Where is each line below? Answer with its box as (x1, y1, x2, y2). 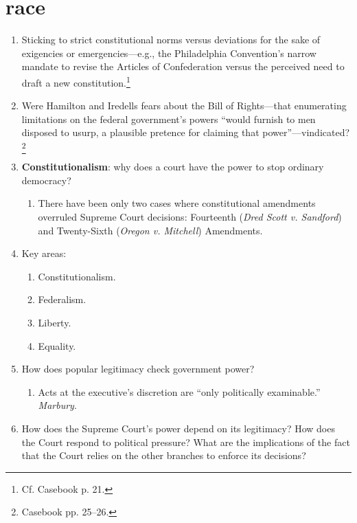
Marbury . (38, 398, 77, 412)
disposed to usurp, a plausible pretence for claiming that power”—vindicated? (21, 125, 350, 140)
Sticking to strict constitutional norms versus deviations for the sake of (21, 32, 321, 47)
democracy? (21, 173, 71, 187)
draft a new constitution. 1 (21, 73, 130, 89)
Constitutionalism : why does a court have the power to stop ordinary (21, 159, 324, 174)
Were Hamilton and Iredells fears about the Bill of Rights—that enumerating (21, 98, 347, 113)
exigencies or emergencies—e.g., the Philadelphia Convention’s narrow (21, 45, 316, 60)
